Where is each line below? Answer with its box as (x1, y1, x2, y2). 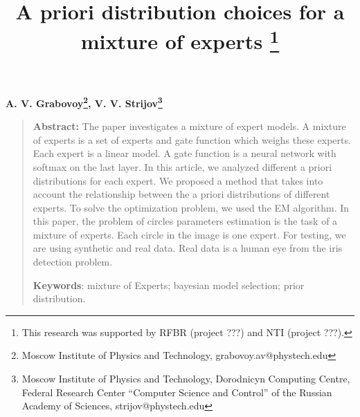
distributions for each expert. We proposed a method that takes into (33, 173, 323, 187)
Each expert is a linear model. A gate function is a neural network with (33, 146, 336, 160)
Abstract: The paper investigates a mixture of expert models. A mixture (33, 119, 346, 133)
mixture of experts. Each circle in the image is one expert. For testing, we (33, 227, 346, 241)
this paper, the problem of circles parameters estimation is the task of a (33, 214, 338, 228)
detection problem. (33, 254, 113, 269)
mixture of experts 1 (80, 24, 280, 55)
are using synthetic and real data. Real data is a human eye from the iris (33, 241, 343, 255)
